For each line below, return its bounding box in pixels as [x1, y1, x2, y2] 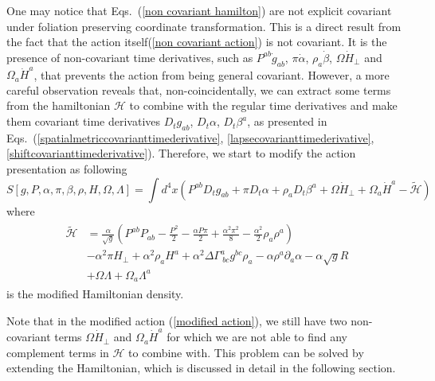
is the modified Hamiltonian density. [6, 286, 184, 302]
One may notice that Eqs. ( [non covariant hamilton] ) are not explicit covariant [6, 2, 392, 18]
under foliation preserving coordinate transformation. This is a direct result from [6, 17, 402, 34]
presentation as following [6, 161, 127, 177]
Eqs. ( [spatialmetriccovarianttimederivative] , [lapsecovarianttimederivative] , [6, 129, 374, 146]
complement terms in [6, 344, 109, 360]
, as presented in [247, 113, 327, 130]
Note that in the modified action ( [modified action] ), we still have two [6, 312, 347, 329]
